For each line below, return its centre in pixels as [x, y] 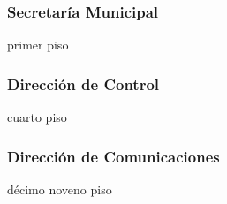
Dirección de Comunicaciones [113, 156]
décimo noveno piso [60, 189]
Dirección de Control [83, 83]
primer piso [38, 45]
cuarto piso [37, 117]
